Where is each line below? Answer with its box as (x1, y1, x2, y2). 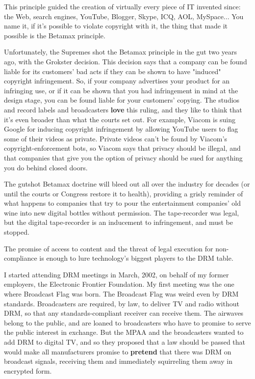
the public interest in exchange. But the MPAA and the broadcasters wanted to (4, 327, 244, 337)
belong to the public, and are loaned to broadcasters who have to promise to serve (4, 317, 251, 327)
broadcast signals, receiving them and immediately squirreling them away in (4, 356, 232, 366)
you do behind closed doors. (4, 162, 88, 172)
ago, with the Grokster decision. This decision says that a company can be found (4, 56, 247, 66)
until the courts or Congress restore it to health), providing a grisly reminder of (4, 188, 243, 198)
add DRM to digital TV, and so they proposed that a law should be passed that (4, 337, 246, 347)
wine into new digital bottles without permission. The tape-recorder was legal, (4, 207, 239, 217)
